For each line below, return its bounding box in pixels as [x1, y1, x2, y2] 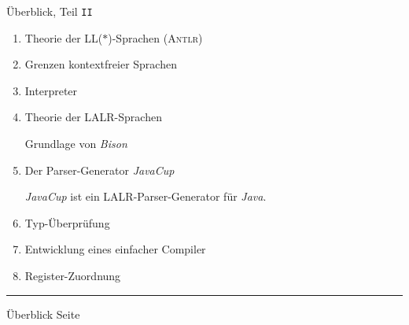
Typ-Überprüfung [24, 214, 110, 231]
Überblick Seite [6, 305, 80, 322]
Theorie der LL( [24, 29, 103, 46]
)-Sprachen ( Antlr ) [108, 29, 203, 46]
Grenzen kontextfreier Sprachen [24, 56, 177, 72]
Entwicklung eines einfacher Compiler [24, 241, 206, 257]
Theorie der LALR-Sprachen [24, 109, 162, 125]
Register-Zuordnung [24, 268, 121, 283]
